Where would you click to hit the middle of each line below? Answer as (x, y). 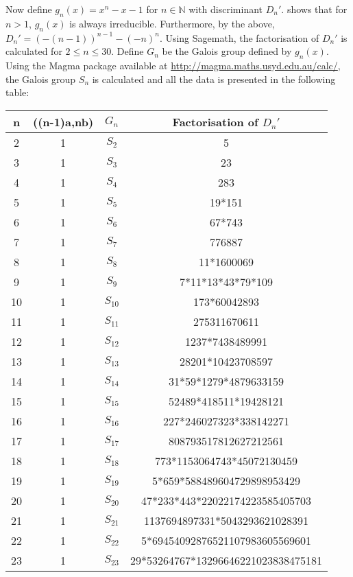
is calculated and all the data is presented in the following (214, 79)
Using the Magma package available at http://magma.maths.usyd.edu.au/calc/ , (173, 65)
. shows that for (314, 9)
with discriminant (226, 9)
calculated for (34, 51)
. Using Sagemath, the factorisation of (239, 37)
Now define (29, 9)
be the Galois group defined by (227, 51)
